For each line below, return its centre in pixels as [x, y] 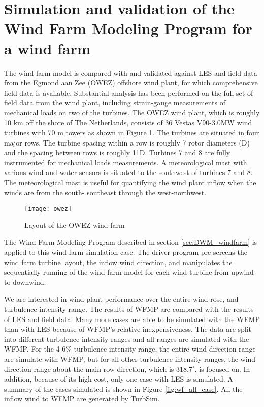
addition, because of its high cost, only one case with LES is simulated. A [119, 379]
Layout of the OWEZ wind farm [75, 225]
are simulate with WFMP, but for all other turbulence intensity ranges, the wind [130, 359]
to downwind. [25, 282]
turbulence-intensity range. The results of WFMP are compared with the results [129, 309]
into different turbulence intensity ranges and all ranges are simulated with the [127, 339]
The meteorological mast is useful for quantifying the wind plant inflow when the [130, 182]
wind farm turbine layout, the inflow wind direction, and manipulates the [118, 262]
